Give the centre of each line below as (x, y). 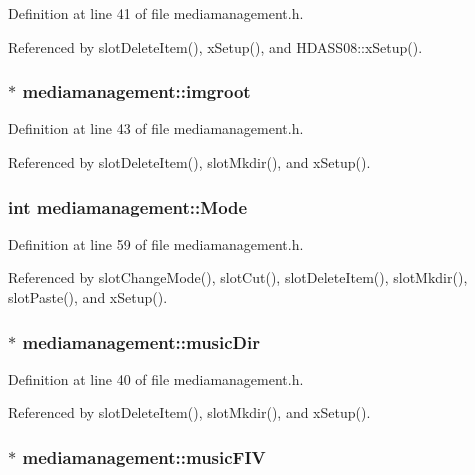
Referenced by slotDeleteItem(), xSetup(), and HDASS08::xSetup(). (215, 46)
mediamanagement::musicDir (141, 341)
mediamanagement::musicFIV (144, 456)
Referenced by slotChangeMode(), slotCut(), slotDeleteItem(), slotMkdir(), (238, 277)
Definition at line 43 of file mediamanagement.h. (156, 128)
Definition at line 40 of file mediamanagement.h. (156, 378)
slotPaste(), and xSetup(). (88, 297)
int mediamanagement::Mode (128, 206)
